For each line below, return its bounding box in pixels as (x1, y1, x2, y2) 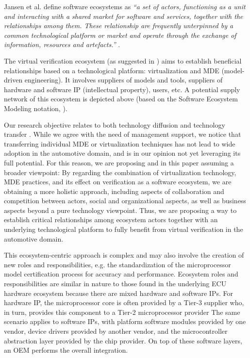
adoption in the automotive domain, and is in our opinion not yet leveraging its (4, 148, 241, 158)
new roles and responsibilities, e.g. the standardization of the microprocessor (4, 259, 231, 269)
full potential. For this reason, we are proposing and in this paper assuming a (4, 157, 234, 167)
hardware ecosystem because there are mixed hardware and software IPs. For (4, 288, 233, 298)
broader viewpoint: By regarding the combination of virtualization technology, (4, 167, 236, 177)
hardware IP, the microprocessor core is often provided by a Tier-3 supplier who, (4, 297, 244, 308)
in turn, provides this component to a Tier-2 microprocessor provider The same (4, 307, 240, 317)
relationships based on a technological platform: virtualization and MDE (4, 65, 219, 75)
